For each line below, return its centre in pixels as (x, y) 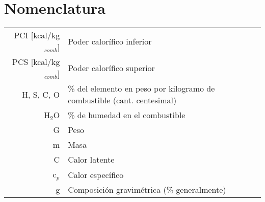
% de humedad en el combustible (127, 115)
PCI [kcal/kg (37, 35)
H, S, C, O (41, 94)
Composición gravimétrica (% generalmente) (147, 190)
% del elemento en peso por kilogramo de (141, 88)
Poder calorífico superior (111, 68)
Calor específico (96, 174)
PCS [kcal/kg (36, 62)
